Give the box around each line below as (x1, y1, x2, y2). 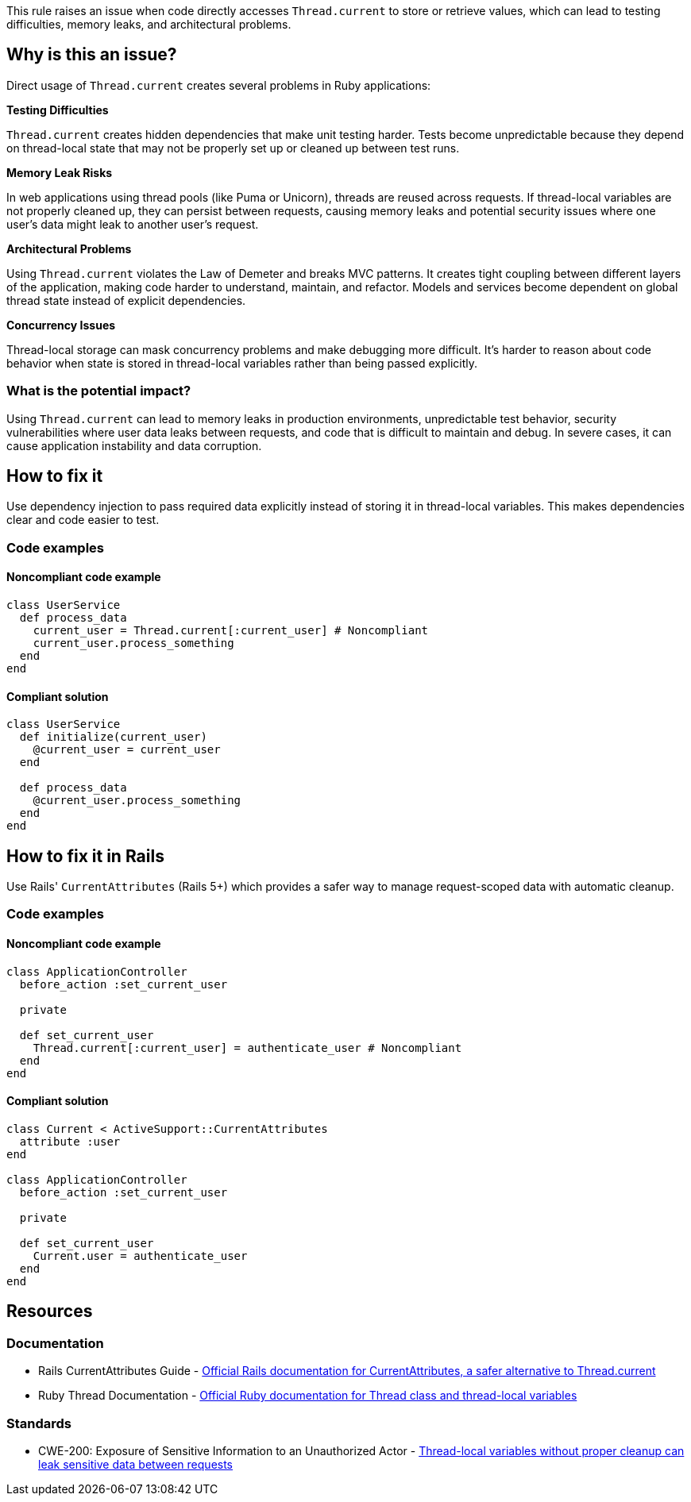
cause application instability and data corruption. (6, 438, 262, 453)
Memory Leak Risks (6, 165, 113, 179)
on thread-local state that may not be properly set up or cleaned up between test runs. (6, 141, 460, 155)
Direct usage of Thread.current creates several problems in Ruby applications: (6, 78, 431, 92)
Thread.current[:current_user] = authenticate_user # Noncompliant (33, 1041, 462, 1054)
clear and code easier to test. (6, 513, 160, 527)
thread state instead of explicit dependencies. (6, 293, 246, 307)
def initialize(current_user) (19, 730, 207, 744)
